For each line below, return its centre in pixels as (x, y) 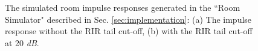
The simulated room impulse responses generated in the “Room (123, 7)
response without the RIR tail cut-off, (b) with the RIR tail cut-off (129, 31)
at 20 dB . (22, 42)
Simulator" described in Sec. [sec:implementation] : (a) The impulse (128, 19)
